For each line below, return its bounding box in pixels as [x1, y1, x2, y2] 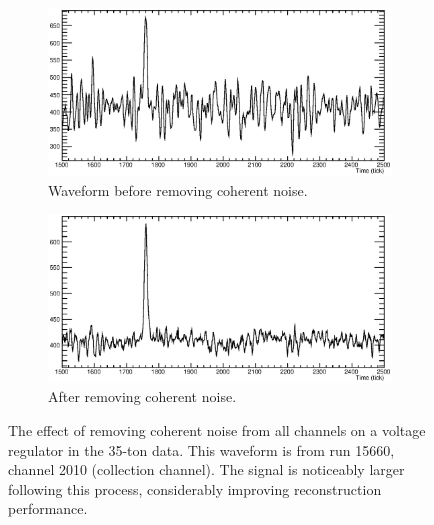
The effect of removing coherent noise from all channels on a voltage [8, 419, 426, 440]
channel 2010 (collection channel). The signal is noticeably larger [8, 459, 405, 480]
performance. [8, 498, 88, 519]
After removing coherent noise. [48, 386, 237, 407]
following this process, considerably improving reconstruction [8, 478, 382, 499]
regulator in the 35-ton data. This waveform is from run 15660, [8, 439, 395, 460]
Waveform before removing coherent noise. [48, 179, 308, 200]
